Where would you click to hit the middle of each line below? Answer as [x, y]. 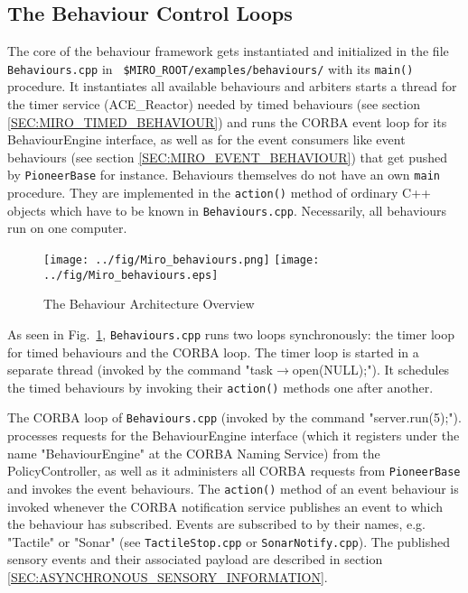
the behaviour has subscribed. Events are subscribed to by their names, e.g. [216, 524]
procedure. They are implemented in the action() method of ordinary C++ [219, 193]
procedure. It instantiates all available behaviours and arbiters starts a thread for [232, 86]
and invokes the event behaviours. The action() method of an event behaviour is [233, 488]
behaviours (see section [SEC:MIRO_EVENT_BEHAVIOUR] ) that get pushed [228, 157]
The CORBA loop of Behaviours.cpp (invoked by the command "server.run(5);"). [234, 417]
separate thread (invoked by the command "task [140, 370]
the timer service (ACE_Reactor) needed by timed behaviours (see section [214, 104]
